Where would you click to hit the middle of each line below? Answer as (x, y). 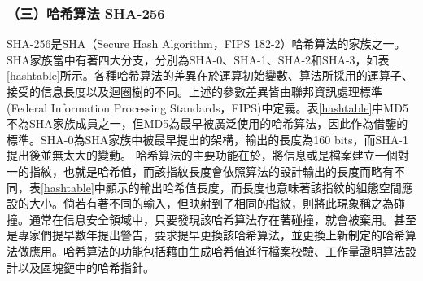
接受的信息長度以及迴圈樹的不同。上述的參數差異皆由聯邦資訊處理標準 (194, 91)
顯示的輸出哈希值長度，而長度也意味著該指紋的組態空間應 (259, 187)
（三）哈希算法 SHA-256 (86, 13)
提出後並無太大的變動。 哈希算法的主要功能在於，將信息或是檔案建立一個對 (208, 155)
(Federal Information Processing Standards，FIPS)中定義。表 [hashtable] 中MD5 (207, 107)
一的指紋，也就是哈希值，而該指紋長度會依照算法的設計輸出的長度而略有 (200, 171)
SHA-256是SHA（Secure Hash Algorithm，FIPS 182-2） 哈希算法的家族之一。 (206, 44)
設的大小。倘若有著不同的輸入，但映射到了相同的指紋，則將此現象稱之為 (200, 203)
